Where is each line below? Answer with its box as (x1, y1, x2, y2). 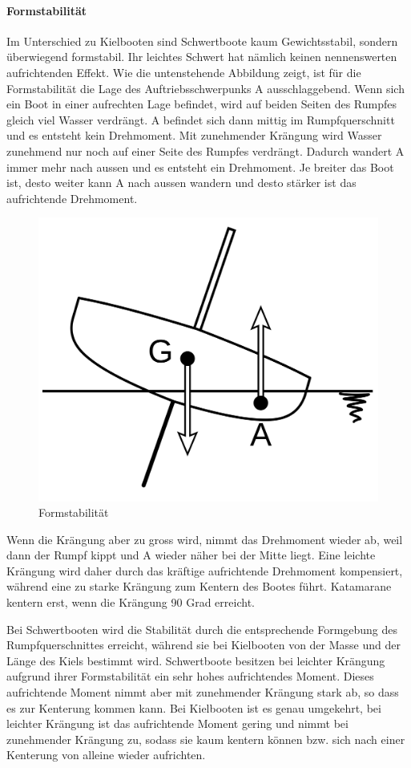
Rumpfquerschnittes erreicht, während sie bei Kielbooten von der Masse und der (6, 636, 401, 653)
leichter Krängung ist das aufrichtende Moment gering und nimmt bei (6, 715, 349, 732)
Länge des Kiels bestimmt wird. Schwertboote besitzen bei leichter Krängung (6, 652, 385, 668)
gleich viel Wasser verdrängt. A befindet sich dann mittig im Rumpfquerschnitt (6, 111, 395, 128)
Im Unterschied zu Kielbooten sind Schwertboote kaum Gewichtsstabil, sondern (6, 32, 398, 49)
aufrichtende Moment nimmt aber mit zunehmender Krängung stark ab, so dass (6, 684, 399, 701)
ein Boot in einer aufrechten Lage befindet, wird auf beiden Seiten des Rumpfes (6, 95, 397, 112)
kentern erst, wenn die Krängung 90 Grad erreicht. (6, 594, 255, 611)
